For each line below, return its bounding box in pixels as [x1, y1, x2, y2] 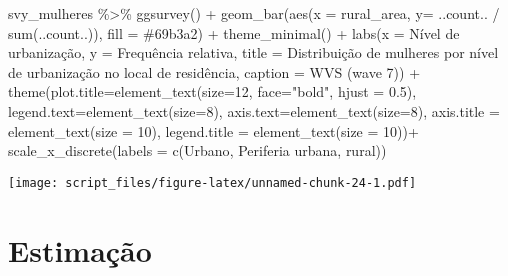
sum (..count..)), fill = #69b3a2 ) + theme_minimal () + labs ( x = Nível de [8, 22, 460, 43]
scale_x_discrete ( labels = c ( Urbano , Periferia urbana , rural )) [8, 140, 387, 161]
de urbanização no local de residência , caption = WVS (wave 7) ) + [8, 61, 421, 82]
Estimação [8, 229, 152, 270]
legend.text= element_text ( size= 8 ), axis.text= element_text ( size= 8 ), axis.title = [8, 100, 500, 121]
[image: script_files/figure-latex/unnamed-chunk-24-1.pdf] [8, 175, 417, 190]
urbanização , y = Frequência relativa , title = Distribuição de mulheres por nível [8, 42, 499, 63]
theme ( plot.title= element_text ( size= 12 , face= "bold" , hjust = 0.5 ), [8, 81, 417, 102]
